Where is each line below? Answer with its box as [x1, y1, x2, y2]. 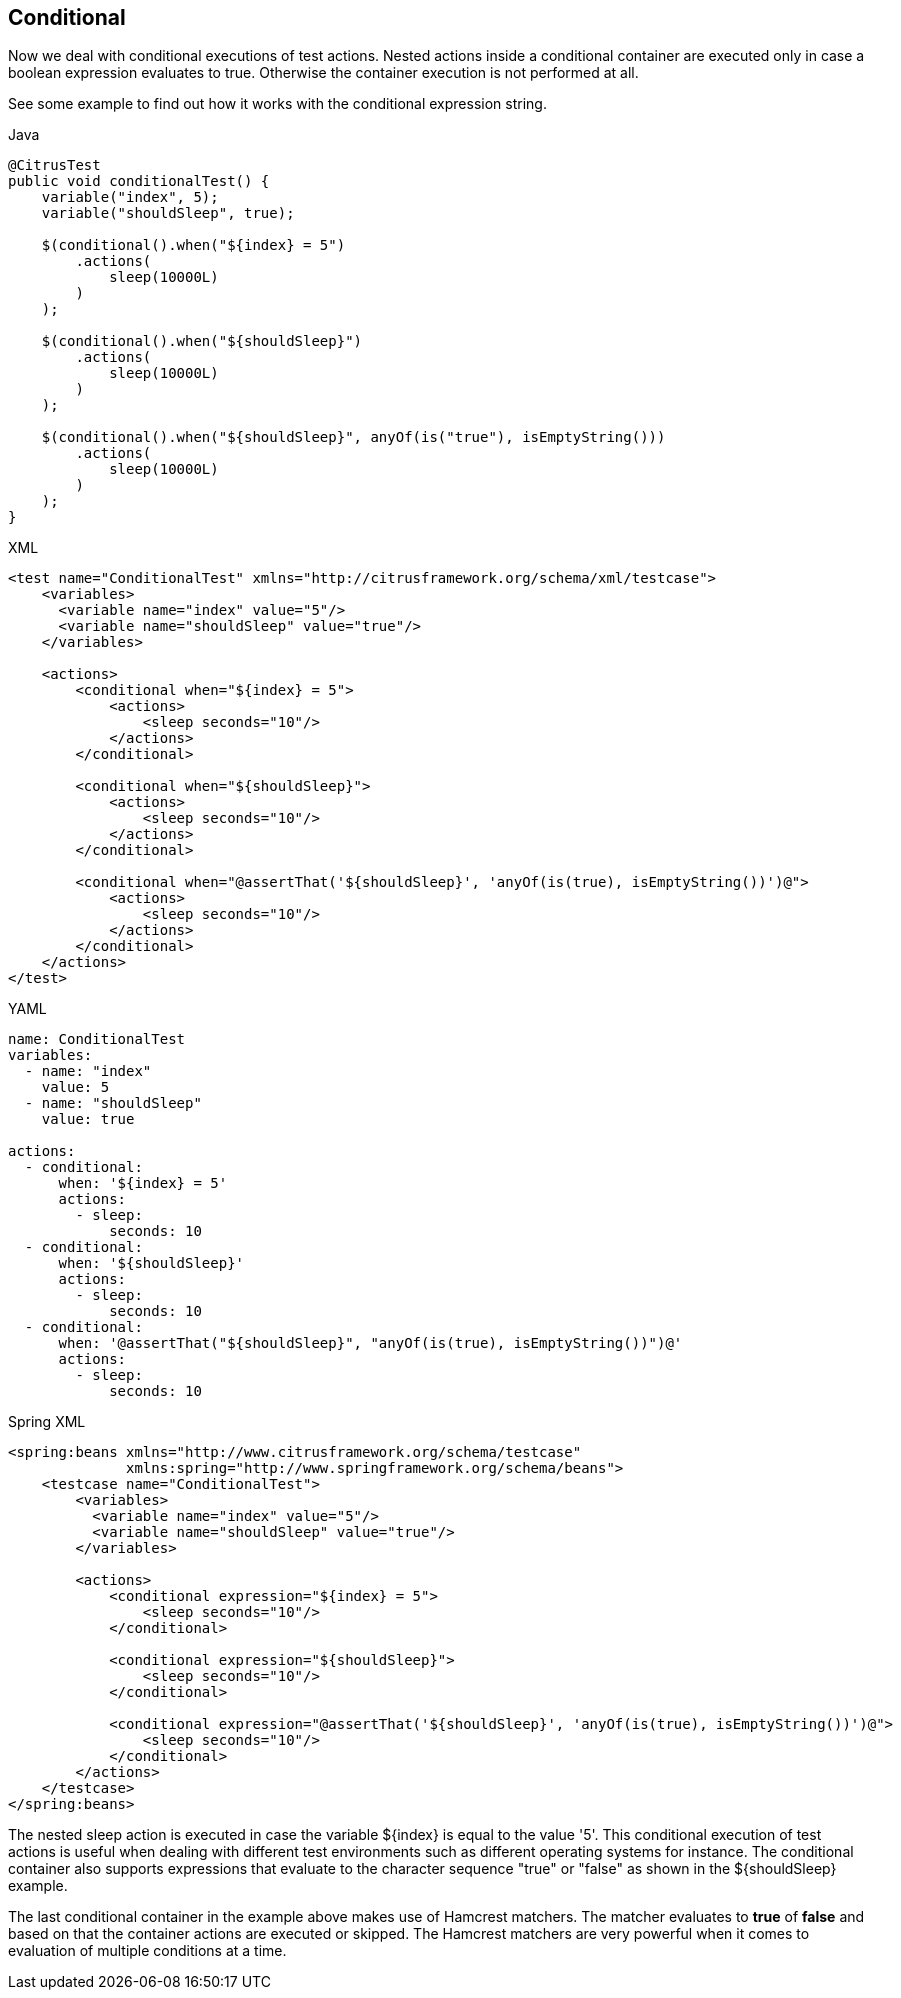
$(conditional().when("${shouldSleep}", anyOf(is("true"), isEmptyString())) [41, 429, 666, 446]
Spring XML [8, 1413, 86, 1431]
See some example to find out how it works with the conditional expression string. [8, 95, 547, 113]
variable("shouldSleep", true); [41, 205, 295, 222]
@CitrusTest [8, 157, 101, 174]
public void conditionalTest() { [8, 173, 270, 190]
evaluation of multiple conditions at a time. [8, 1942, 287, 1960]
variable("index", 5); [41, 189, 219, 206]
